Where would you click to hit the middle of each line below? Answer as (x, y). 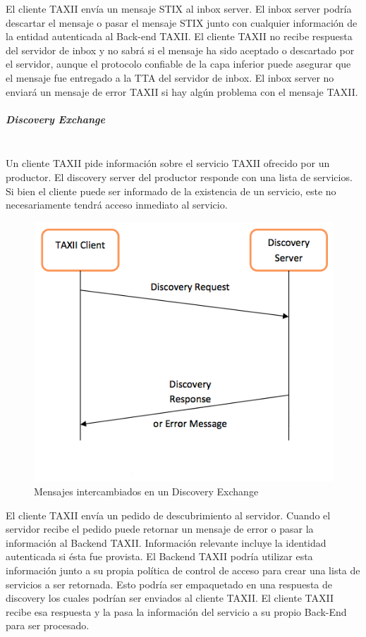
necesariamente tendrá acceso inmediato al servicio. (117, 205)
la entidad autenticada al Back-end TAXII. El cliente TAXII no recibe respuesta (179, 36)
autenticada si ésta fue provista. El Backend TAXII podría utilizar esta (159, 556)
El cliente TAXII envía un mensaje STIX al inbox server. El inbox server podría (179, 8)
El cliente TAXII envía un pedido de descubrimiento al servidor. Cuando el (168, 515)
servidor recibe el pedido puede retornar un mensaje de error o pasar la (160, 529)
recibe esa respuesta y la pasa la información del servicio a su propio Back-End (176, 611)
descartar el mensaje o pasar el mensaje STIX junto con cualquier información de (182, 22)
